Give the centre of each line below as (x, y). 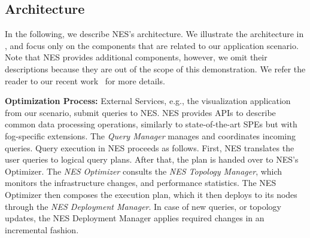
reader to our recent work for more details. (85, 80)
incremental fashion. (42, 229)
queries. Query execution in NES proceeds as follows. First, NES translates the (150, 147)
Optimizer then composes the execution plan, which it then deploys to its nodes (151, 194)
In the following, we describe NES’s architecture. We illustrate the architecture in (154, 34)
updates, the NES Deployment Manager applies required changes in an (135, 218)
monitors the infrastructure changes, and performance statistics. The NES (141, 183)
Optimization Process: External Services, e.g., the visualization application (148, 101)
